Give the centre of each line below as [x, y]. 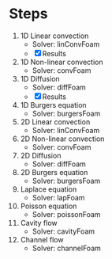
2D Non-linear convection [62, 139]
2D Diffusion [41, 155]
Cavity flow [39, 223]
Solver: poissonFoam [66, 214]
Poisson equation [49, 206]
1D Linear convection [54, 36]
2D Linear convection [55, 122]
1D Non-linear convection [62, 62]
